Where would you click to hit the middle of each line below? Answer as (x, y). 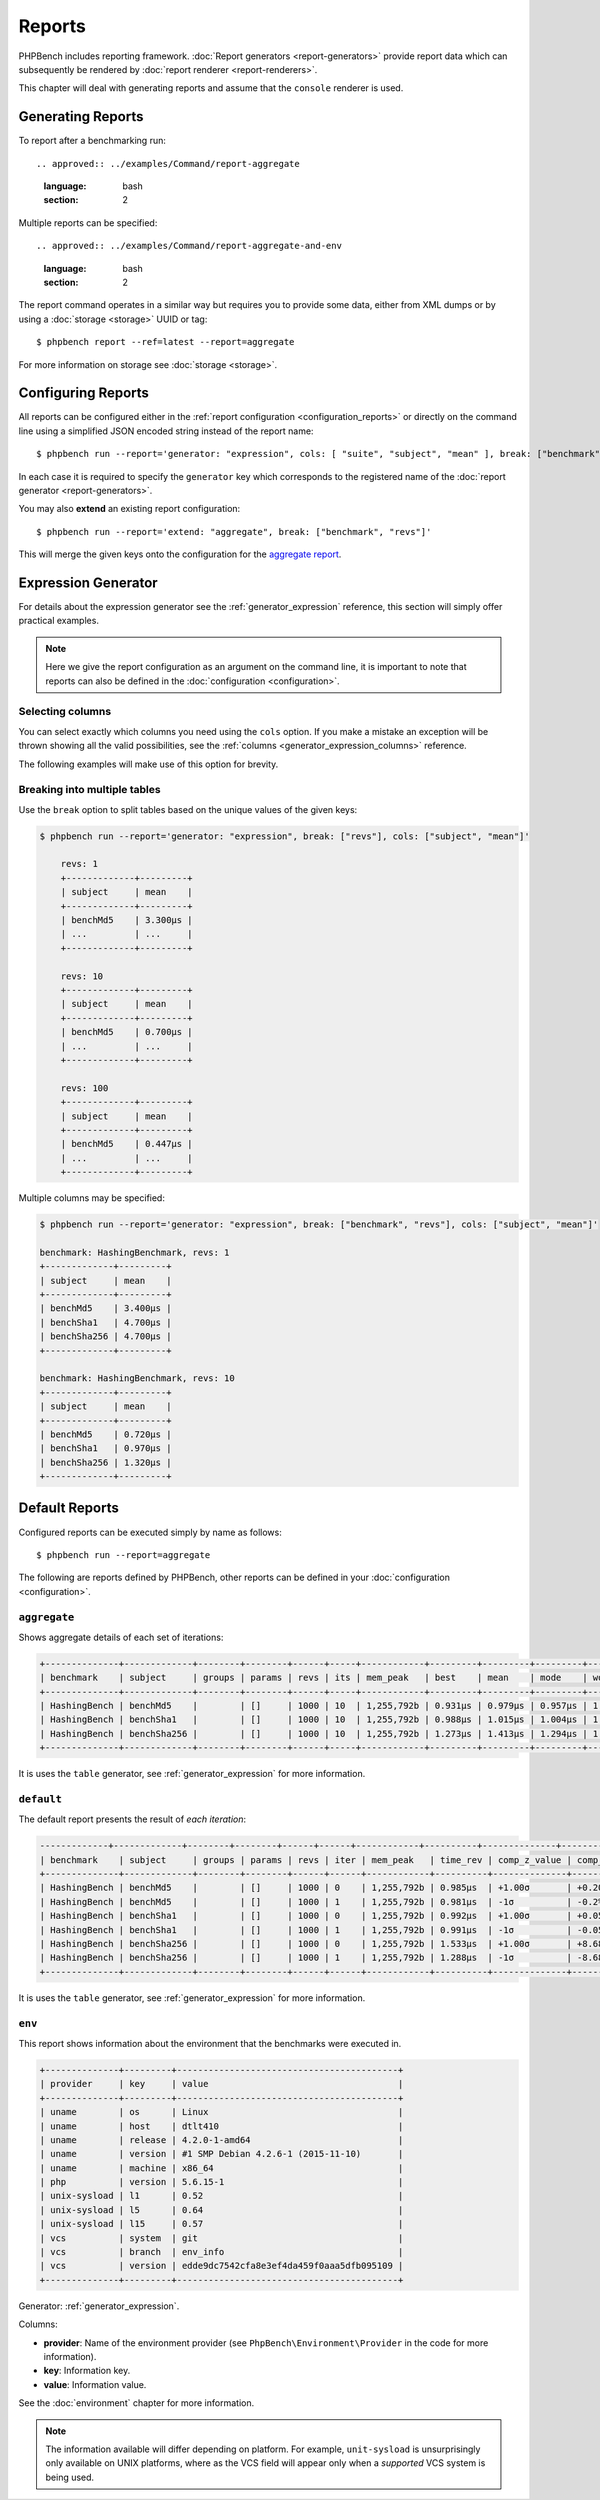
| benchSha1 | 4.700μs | (105, 1322)
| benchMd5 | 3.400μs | (105, 1308)
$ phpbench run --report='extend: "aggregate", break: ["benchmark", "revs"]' (234, 531)
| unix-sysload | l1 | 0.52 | (221, 2196)
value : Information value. (95, 2384)
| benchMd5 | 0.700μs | (127, 1032)
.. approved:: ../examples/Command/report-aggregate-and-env (189, 246)
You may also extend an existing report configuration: (129, 509)
